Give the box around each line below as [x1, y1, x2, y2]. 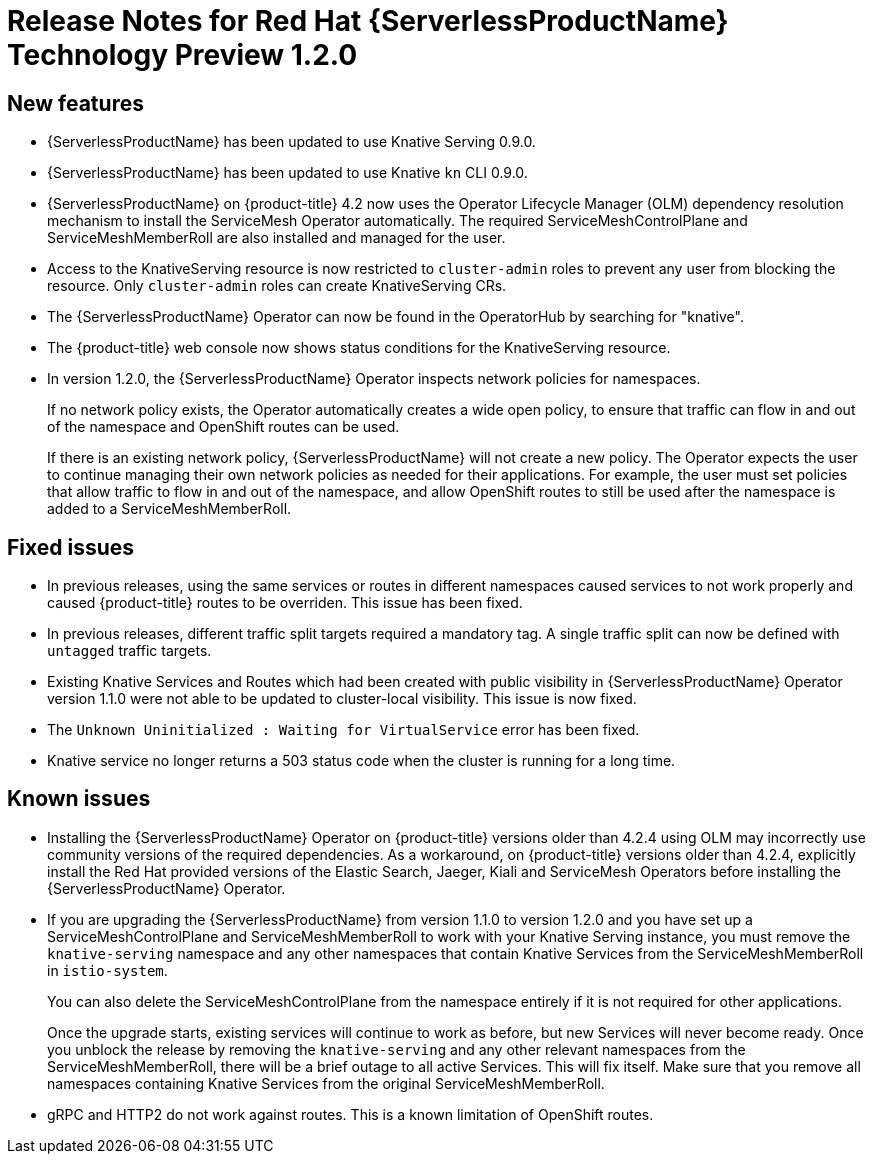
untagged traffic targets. [47, 642, 212, 660]
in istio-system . [47, 961, 168, 979]
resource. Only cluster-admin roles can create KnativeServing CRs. [47, 277, 507, 295]
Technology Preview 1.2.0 [7, 38, 358, 72]
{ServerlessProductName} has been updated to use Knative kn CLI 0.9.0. [47, 164, 528, 182]
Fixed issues [7, 534, 135, 560]
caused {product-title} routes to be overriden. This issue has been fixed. [47, 594, 523, 612]
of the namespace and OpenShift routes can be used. [47, 418, 400, 436]
